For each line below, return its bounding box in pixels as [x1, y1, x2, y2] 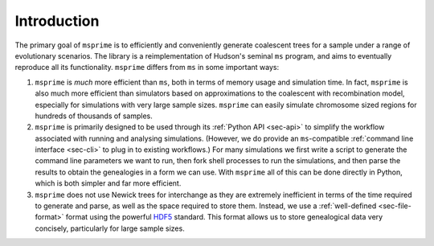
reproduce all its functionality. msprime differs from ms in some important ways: [14, 63, 280, 72]
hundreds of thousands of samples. [35, 111, 153, 121]
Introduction [14, 12, 100, 30]
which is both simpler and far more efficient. [35, 178, 182, 188]
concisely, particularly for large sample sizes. [35, 223, 185, 233]
